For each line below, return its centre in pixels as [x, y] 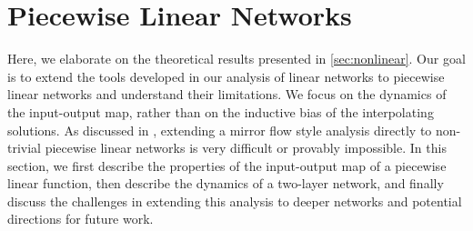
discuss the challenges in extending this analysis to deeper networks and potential [235, 201]
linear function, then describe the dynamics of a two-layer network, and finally [226, 183]
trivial [25, 148]
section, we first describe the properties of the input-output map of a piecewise [227, 165]
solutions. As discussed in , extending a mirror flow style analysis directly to [220, 130]
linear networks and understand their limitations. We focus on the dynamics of [227, 94]
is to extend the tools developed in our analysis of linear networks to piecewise [226, 76]
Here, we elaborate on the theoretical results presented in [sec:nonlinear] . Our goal [236, 59]
